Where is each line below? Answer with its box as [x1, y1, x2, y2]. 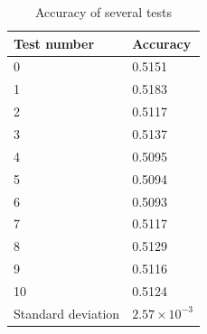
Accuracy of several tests [34, 3, 173, 21]
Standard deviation [14, 303, 120, 322]
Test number [14, 33, 95, 52]
